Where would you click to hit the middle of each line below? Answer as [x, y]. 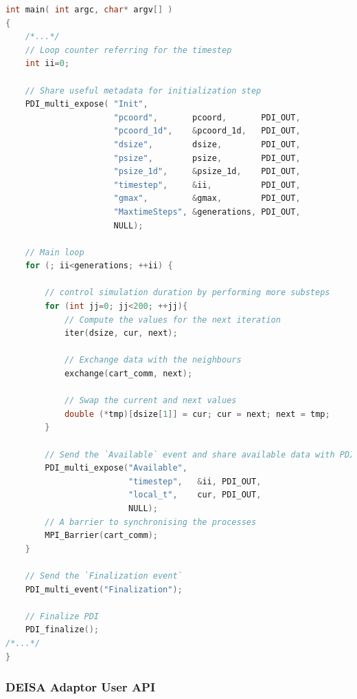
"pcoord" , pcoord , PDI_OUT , [207, 117]
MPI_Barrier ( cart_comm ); [101, 536]
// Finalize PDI [62, 616]
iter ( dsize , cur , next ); [121, 333]
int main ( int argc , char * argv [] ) [89, 10]
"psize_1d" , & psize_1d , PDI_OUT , [207, 172]
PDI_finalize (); [62, 630]
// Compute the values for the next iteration [172, 320]
